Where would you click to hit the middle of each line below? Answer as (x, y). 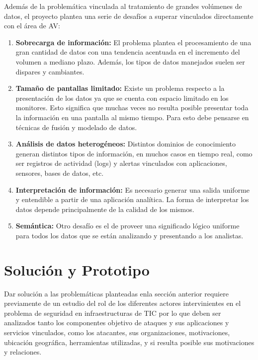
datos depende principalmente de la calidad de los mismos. (105, 209)
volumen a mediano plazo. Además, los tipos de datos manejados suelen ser (130, 61)
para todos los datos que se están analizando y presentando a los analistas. (129, 235)
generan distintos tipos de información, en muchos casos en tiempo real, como (134, 153)
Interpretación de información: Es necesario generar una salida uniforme (133, 189)
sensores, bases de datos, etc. (60, 173)
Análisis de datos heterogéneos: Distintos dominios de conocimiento (126, 144)
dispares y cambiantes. (50, 71)
